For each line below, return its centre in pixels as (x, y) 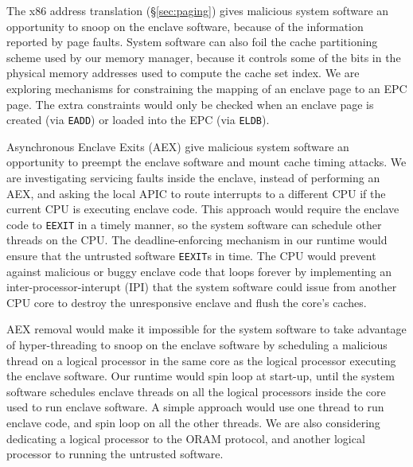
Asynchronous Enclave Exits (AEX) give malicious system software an (178, 146)
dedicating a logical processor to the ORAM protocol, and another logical (186, 438)
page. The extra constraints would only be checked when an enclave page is (190, 104)
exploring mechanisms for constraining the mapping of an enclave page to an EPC (207, 88)
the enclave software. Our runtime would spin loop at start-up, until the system (201, 376)
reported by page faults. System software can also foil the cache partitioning (192, 42)
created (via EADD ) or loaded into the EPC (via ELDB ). (138, 120)
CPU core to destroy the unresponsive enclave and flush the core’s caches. (187, 302)
